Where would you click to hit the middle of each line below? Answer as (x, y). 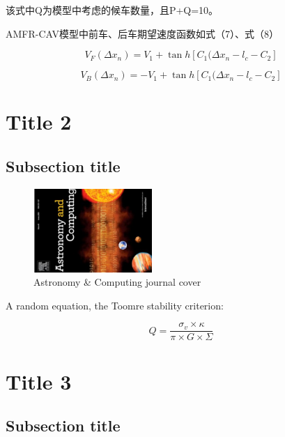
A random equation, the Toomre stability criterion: (115, 305)
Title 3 (39, 381)
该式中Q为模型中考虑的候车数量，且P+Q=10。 (112, 10)
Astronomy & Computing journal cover (117, 282)
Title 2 (39, 122)
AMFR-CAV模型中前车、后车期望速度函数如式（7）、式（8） (142, 33)
